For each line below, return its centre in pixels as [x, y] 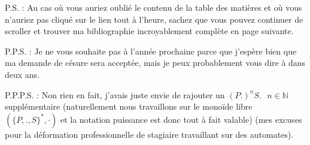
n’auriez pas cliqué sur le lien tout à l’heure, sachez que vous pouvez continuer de [154, 19]
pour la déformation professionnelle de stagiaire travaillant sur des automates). [149, 134]
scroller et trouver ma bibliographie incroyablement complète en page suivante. [149, 31]
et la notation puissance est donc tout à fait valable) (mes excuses [181, 119]
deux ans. [22, 74]
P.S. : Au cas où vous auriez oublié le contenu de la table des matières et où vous [154, 7]
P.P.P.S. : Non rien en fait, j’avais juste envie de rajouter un [115, 94]
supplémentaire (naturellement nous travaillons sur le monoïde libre [129, 106]
